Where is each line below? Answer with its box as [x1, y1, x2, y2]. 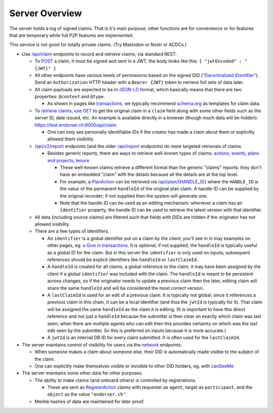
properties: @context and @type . [34, 94, 105, 100]
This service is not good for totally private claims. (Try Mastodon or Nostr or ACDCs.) [9, 42, 187, 48]
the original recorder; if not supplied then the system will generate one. [60, 193, 208, 199]
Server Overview [9, 8, 82, 19]
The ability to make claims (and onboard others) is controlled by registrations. [34, 377, 197, 383]
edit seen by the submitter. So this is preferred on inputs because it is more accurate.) [47, 327, 226, 333]
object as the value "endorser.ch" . [47, 391, 127, 397]
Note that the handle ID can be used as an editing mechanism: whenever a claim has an [60, 200, 243, 206]
